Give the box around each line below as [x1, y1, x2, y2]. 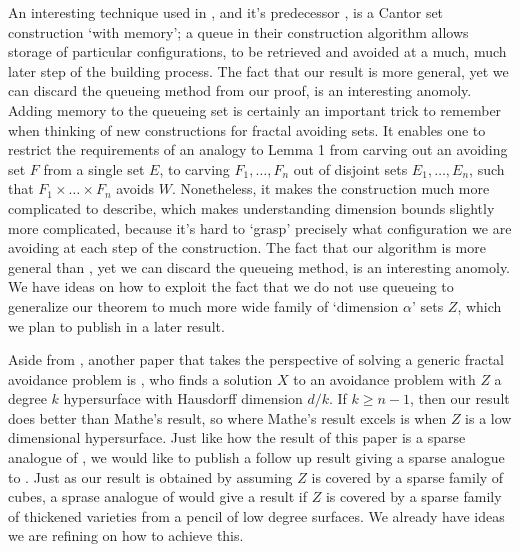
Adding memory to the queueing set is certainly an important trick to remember [8, 99, 502, 120]
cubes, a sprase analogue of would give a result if [8, 486, 308, 507]
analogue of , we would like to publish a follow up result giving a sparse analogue [8, 447, 505, 468]
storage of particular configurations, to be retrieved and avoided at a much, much [8, 41, 507, 62]
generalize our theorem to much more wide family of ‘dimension [8, 295, 399, 316]
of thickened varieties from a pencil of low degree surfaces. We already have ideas [8, 505, 505, 526]
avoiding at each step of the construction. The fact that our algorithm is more [8, 237, 486, 258]
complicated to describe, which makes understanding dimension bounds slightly [8, 197, 495, 218]
